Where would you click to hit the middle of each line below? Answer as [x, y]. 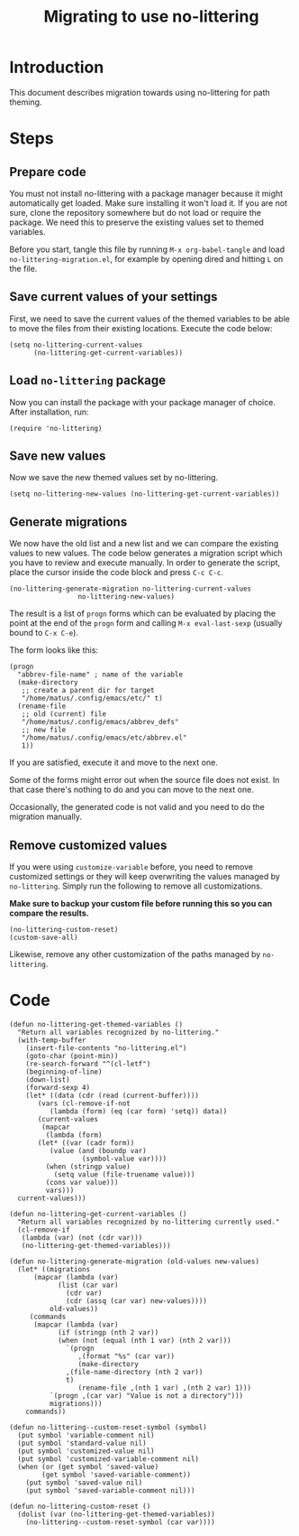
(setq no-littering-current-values [76, 345]
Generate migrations [68, 521]
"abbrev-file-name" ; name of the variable [100, 675]
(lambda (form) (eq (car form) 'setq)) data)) [138, 1111]
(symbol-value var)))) [124, 1159]
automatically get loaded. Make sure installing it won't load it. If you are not [149, 203]
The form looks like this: [54, 650]
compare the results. [50, 913]
